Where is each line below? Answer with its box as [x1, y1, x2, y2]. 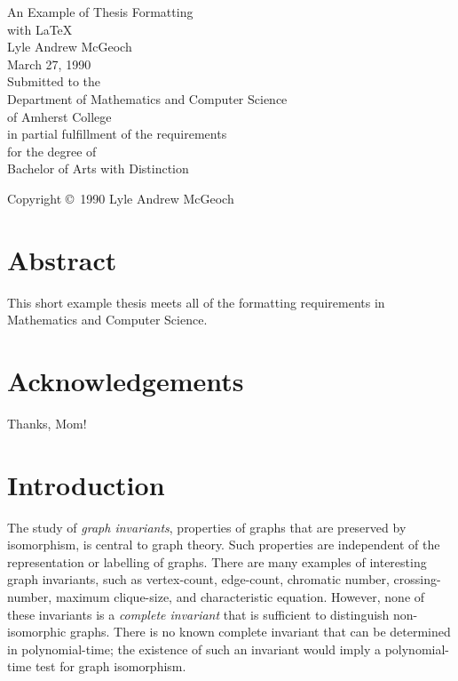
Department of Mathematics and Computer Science [7, 89, 288, 108]
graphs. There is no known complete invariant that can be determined [69, 622, 451, 641]
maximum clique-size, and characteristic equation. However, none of [55, 588, 425, 606]
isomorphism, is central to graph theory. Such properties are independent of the [7, 535, 440, 554]
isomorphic [7, 622, 67, 641]
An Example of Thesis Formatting [7, 3, 193, 20]
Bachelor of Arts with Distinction [7, 159, 189, 178]
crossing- [393, 570, 441, 589]
